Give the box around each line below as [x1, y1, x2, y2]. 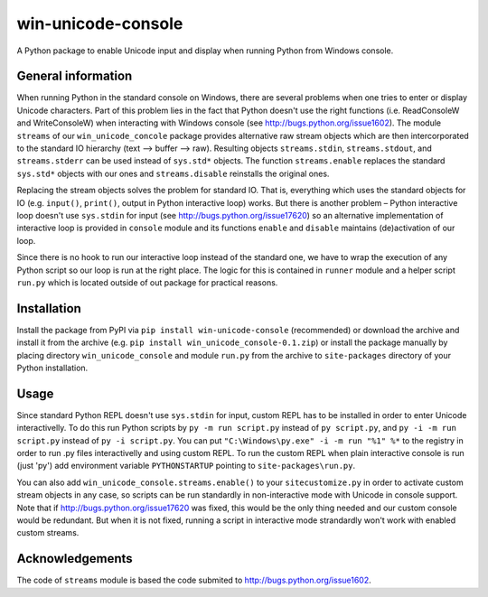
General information [16, 69, 133, 84]
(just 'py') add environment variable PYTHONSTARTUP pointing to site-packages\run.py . [16, 461, 356, 471]
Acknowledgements [16, 551, 133, 566]
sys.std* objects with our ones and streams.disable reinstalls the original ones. [16, 168, 330, 179]
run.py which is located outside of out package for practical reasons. [16, 276, 278, 288]
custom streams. [16, 527, 80, 538]
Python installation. [16, 362, 89, 373]
